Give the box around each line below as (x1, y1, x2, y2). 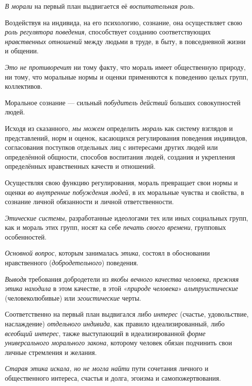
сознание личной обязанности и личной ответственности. (5, 196, 174, 207)
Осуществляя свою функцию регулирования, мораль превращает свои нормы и (5, 177, 238, 187)
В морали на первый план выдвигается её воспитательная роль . (5, 1, 195, 11)
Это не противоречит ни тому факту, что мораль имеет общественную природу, (5, 62, 246, 72)
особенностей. (5, 231, 47, 241)
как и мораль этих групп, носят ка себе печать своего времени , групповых (5, 222, 226, 232)
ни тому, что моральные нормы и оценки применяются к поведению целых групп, (5, 71, 249, 81)
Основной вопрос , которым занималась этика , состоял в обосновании (5, 248, 210, 258)
